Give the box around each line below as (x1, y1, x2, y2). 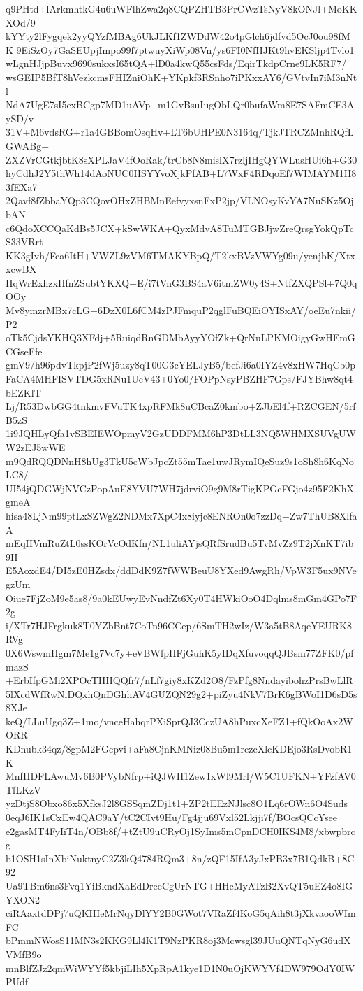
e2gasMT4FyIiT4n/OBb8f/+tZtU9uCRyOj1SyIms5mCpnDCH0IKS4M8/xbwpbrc (6, 823, 355, 838)
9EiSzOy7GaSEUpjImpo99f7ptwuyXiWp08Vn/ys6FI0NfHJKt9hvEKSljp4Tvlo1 (16, 42, 355, 57)
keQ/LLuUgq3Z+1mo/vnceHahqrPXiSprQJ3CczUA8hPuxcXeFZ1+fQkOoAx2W (6, 713, 353, 728)
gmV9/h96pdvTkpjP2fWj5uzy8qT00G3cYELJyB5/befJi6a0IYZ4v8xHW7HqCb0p (6, 357, 356, 372)
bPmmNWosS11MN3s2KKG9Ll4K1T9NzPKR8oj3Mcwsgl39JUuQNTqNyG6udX (6, 933, 351, 948)
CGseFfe (6, 343, 43, 358)
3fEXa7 (6, 179, 38, 194)
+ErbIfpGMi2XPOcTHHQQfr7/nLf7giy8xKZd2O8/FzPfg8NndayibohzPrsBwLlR (6, 673, 353, 687)
